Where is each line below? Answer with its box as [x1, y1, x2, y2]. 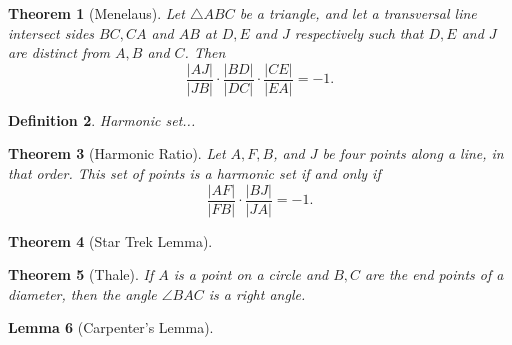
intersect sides [8, 22, 95, 43]
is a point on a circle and [173, 264, 329, 285]
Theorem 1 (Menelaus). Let [8, 3, 185, 23]
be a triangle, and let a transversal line [239, 3, 477, 23]
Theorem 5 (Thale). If [8, 264, 154, 285]
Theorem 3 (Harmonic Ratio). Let [8, 143, 226, 164]
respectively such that [294, 22, 424, 43]
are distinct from [8, 42, 110, 63]
